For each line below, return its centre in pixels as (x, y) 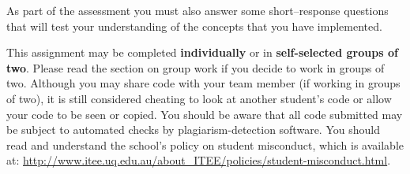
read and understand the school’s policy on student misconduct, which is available (205, 144)
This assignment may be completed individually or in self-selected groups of (202, 52)
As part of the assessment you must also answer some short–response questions (197, 10)
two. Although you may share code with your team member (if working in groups (203, 83)
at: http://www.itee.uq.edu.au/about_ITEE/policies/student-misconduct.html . (199, 160)
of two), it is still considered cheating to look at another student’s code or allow (199, 98)
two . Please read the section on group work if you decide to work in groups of (196, 67)
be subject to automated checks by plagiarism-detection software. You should (193, 130)
